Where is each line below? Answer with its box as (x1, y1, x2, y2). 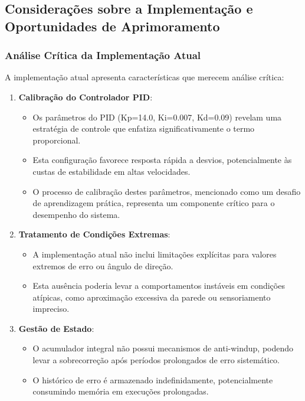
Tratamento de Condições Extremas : (18, 228, 170, 240)
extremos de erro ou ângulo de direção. (32, 259, 173, 272)
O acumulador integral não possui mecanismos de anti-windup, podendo (32, 342, 294, 354)
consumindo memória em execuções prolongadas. (32, 385, 209, 397)
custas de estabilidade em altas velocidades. (32, 165, 191, 177)
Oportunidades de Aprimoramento (5, 17, 220, 35)
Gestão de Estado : (18, 322, 94, 334)
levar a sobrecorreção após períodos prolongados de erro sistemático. (32, 354, 280, 366)
